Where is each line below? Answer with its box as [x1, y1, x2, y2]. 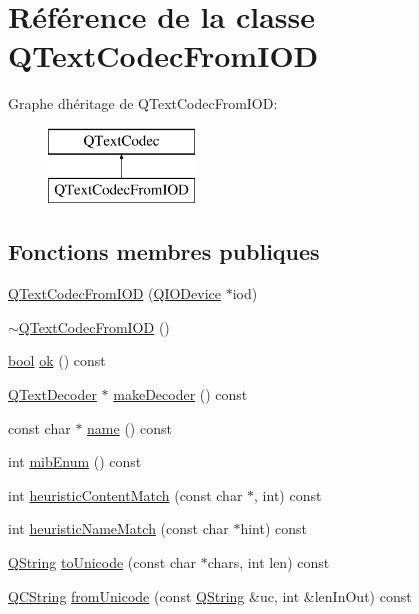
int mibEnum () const [8, 451, 142, 472]
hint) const [240, 518, 308, 539]
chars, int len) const [207, 552, 330, 573]
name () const [87, 417, 172, 438]
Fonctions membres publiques [8, 236, 320, 267]
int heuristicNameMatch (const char [8, 518, 229, 539]
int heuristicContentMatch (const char [8, 484, 243, 505]
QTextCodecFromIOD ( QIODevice [8, 283, 221, 304]
